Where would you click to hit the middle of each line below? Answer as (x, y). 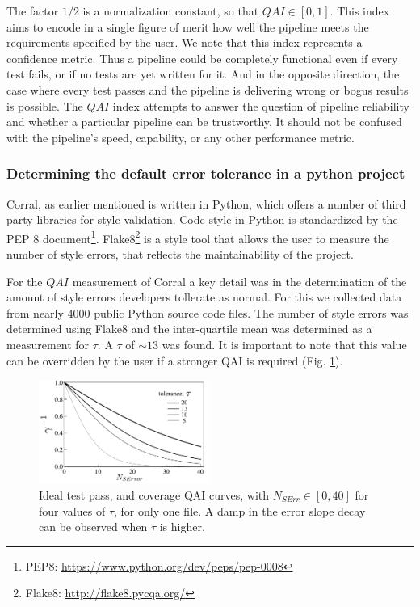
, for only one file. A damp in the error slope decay (239, 510)
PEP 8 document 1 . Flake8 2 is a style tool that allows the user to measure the (198, 237)
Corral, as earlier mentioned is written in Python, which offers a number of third (206, 203)
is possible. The (45, 105)
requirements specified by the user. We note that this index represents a (185, 42)
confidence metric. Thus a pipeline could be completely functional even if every (202, 58)
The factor (33, 11)
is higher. (182, 527)
